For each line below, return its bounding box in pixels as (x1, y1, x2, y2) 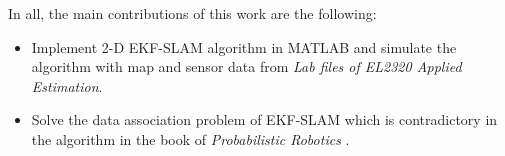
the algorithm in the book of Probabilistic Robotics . (31, 128, 350, 149)
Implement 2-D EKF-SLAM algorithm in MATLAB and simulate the (31, 36, 457, 57)
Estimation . (31, 75, 103, 96)
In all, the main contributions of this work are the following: (8, 3, 377, 23)
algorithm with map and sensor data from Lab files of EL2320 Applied (31, 56, 462, 77)
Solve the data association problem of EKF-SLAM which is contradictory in (31, 109, 498, 130)
